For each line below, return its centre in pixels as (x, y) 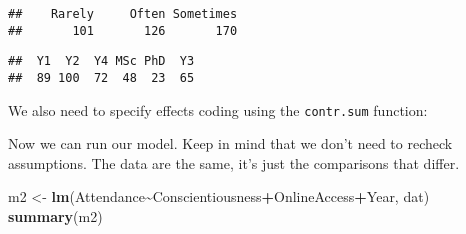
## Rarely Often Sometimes (123, 14)
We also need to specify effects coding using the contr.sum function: (218, 109)
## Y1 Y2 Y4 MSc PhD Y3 (101, 61)
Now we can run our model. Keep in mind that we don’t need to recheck (230, 143)
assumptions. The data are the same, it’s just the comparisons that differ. (234, 162)
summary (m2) (55, 216)
